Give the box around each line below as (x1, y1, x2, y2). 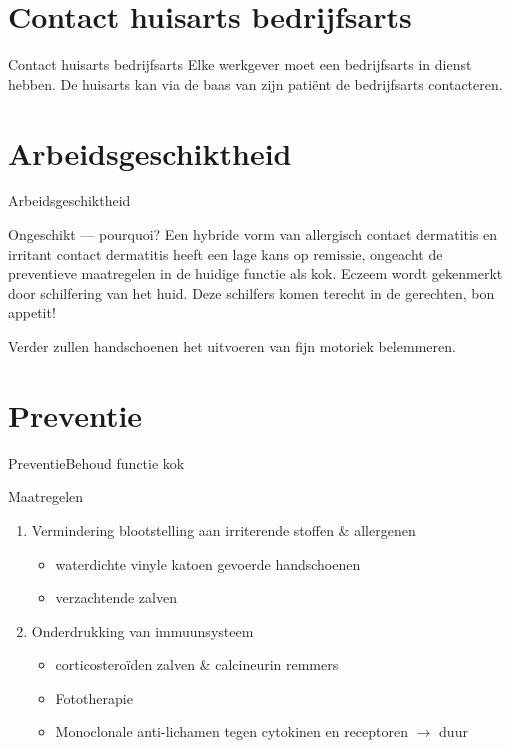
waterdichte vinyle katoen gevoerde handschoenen (55, 553, 361, 574)
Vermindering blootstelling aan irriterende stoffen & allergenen (31, 519, 416, 540)
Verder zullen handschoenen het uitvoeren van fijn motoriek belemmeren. (8, 336, 456, 356)
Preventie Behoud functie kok (8, 452, 185, 473)
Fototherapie (55, 687, 133, 708)
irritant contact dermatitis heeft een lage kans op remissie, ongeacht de (8, 243, 443, 264)
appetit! (8, 302, 56, 323)
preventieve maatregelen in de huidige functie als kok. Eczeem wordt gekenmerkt (8, 263, 503, 284)
